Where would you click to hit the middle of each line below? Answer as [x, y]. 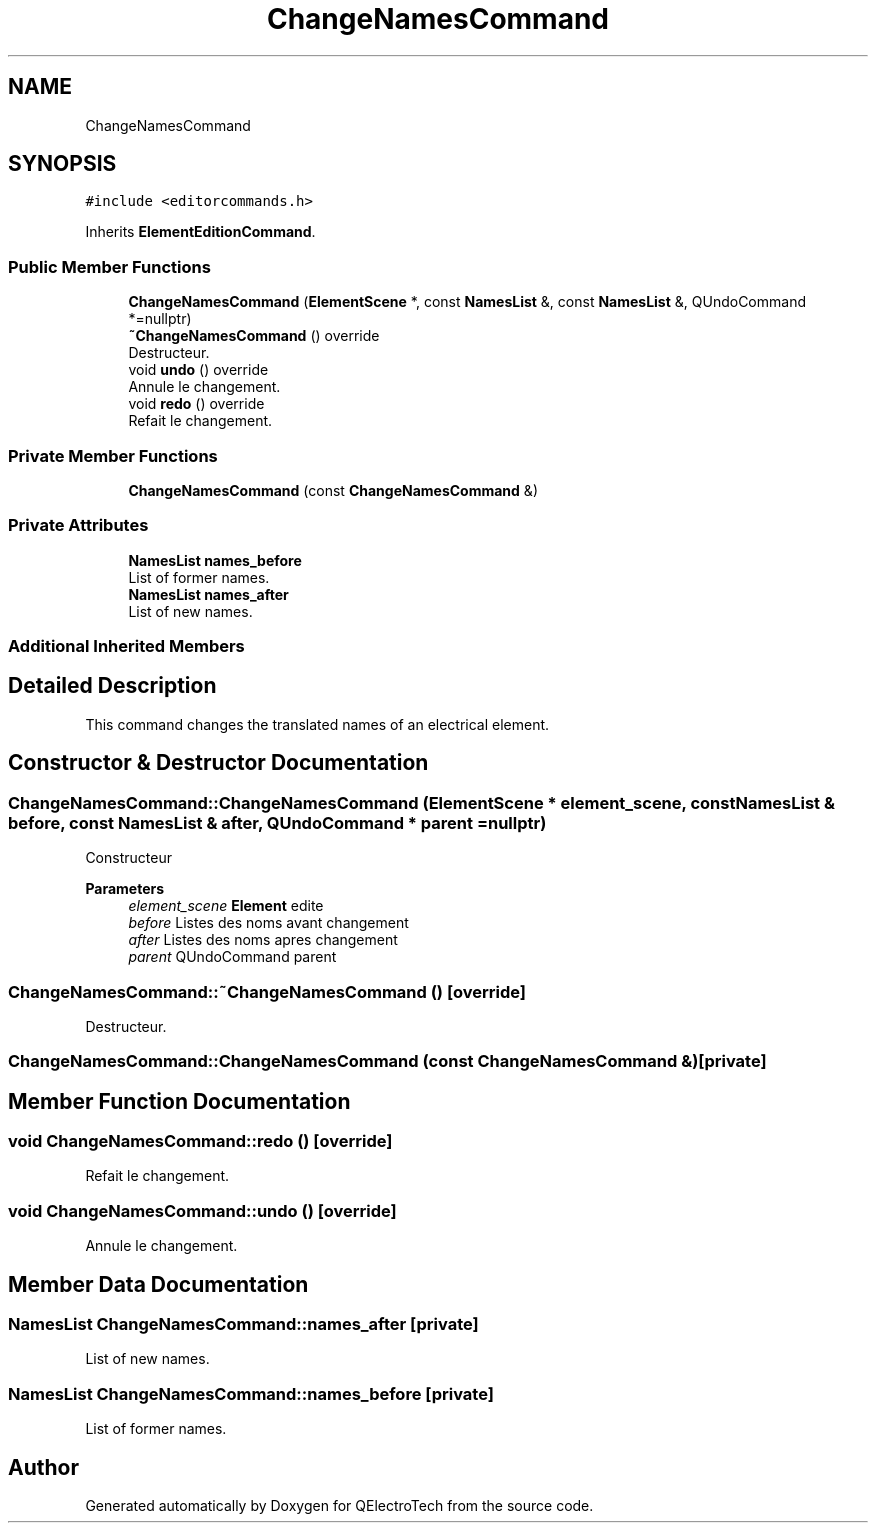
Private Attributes [78, 525]
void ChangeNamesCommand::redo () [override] [200, 1141]
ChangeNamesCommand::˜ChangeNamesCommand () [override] [267, 991]
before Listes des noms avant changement [268, 923]
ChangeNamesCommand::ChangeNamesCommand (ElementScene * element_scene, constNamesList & [421, 802]
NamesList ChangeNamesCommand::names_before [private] [251, 1393]
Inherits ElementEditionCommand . [200, 232]
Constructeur [128, 858]
